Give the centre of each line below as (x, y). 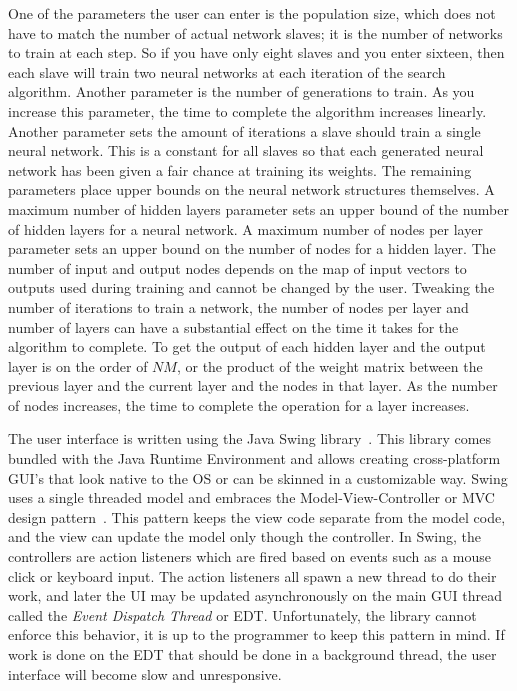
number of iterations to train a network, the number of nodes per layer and (238, 306)
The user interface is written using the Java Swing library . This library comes (250, 438)
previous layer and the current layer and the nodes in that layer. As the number (253, 385)
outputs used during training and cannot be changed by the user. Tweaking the (251, 287)
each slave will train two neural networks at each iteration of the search (227, 71)
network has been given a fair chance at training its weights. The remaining (240, 169)
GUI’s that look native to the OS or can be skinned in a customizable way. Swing (258, 477)
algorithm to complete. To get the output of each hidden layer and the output (247, 346)
